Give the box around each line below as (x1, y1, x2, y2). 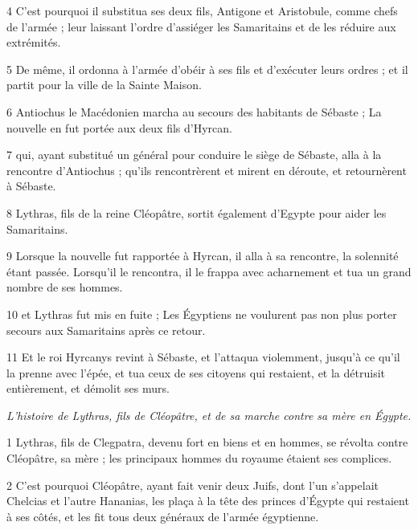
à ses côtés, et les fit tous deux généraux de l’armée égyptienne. (6, 508, 319, 524)
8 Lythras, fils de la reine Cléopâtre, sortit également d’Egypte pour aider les (6, 204, 387, 221)
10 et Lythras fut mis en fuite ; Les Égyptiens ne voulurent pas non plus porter (6, 305, 397, 322)
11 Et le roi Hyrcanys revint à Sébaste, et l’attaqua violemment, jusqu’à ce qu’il (6, 349, 400, 365)
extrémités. (6, 34, 61, 51)
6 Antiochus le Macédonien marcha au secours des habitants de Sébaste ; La (6, 103, 382, 120)
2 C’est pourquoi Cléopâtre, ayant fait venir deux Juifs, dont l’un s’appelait (6, 476, 379, 493)
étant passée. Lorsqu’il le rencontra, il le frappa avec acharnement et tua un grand (6, 263, 412, 279)
